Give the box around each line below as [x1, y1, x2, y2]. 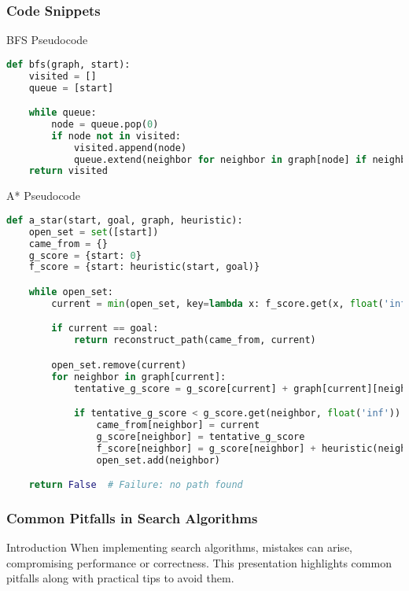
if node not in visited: [51, 130, 181, 142]
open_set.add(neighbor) [96, 454, 221, 466]
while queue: [28, 107, 97, 119]
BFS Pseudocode [6, 31, 88, 48]
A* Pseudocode [6, 187, 80, 204]
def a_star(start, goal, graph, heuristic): [6, 214, 243, 226]
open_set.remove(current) [51, 359, 187, 371]
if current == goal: [51, 323, 159, 334]
